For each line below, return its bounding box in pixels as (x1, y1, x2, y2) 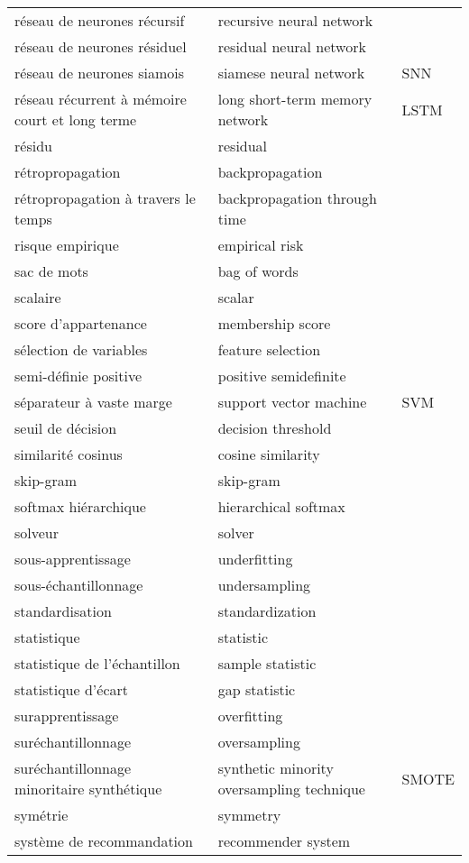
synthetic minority (217, 757, 334, 778)
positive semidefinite (217, 365, 346, 386)
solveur (14, 522, 60, 543)
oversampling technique (217, 778, 365, 799)
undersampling (217, 574, 311, 595)
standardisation (14, 601, 112, 621)
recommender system (217, 831, 351, 851)
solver (217, 522, 254, 543)
